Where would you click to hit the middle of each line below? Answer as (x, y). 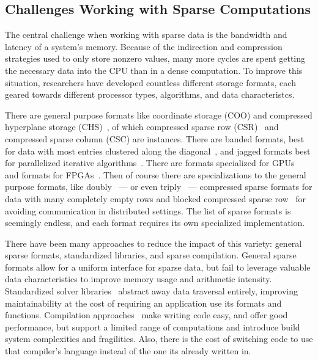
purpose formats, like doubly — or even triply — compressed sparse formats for (159, 187)
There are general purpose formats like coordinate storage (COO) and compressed (159, 115)
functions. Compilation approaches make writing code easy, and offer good (146, 315)
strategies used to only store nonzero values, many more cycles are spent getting (155, 58)
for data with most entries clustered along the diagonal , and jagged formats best (158, 151)
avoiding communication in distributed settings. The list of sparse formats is (148, 210)
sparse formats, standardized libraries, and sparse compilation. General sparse (151, 255)
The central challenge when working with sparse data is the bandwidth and (146, 35)
